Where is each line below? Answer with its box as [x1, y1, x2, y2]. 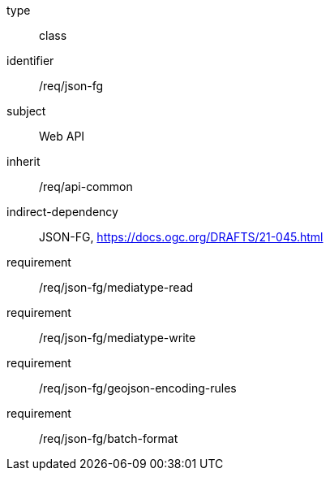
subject [6, 104, 46, 118]
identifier [6, 54, 54, 67]
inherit [6, 154, 41, 168]
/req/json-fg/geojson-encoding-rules [39, 381, 237, 395]
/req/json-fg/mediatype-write [39, 331, 196, 345]
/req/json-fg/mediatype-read [39, 280, 194, 294]
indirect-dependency [6, 205, 118, 219]
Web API [39, 129, 85, 143]
